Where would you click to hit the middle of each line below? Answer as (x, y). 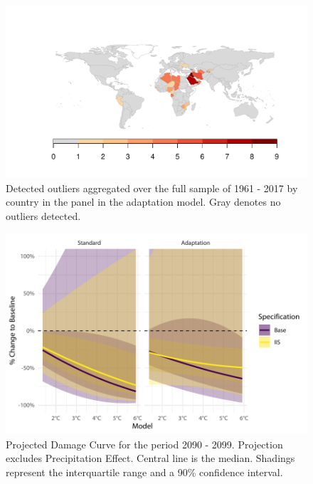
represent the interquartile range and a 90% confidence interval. (144, 472)
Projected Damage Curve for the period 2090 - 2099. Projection (144, 444)
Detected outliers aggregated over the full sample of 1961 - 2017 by (152, 188)
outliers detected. (43, 216)
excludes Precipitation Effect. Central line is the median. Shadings (150, 458)
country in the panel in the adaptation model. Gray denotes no (143, 202)
